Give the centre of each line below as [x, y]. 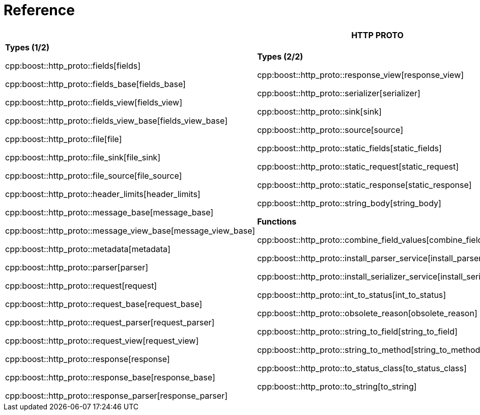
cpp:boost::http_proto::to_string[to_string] [337, 386]
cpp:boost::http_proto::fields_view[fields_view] [94, 102]
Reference [39, 10]
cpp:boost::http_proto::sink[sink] [319, 111]
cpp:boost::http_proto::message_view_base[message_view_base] [130, 230]
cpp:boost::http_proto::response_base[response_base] [110, 377]
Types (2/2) [280, 56]
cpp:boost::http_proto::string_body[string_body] [349, 203]
